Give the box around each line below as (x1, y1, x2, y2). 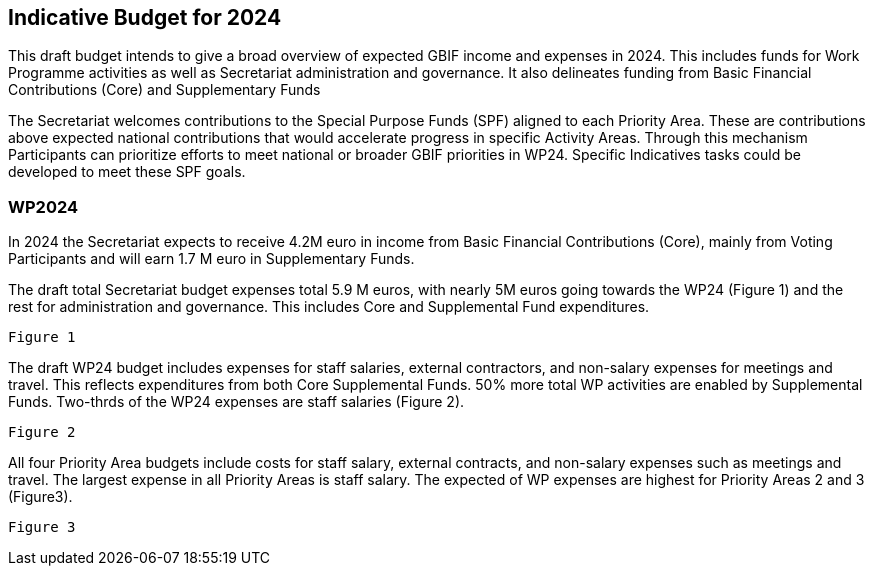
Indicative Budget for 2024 (8, 5, 282, 30)
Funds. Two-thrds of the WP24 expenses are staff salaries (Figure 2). (8, 393, 465, 411)
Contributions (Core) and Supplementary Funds (8, 81, 321, 99)
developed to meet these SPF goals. (8, 163, 246, 181)
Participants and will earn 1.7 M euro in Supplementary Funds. (8, 250, 415, 268)
